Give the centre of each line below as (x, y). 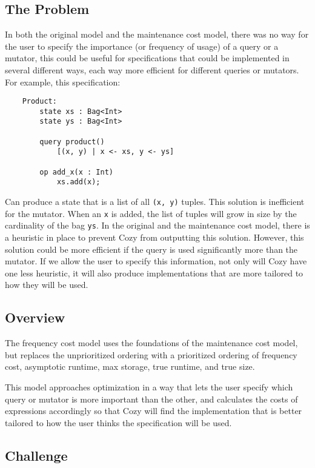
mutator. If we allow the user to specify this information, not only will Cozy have (156, 261)
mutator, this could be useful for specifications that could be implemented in (147, 58)
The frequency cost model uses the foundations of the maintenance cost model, (151, 343)
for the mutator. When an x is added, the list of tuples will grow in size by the (151, 213)
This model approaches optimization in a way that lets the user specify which (149, 387)
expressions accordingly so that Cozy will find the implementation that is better (154, 411)
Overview (35, 317)
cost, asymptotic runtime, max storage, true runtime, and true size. (130, 366)
